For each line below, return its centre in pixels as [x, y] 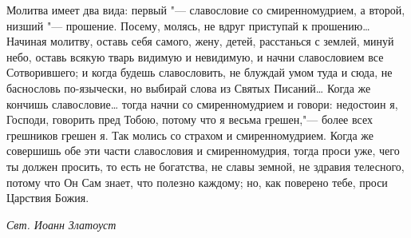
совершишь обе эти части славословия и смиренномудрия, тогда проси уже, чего [203, 151]
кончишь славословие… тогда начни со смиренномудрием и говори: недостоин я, [202, 103]
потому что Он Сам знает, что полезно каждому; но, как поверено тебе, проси [197, 182]
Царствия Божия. [48, 198]
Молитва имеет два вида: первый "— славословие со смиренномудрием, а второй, [206, 10]
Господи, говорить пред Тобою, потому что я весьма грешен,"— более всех [190, 119]
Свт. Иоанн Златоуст [61, 224]
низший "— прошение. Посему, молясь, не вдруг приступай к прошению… [188, 25]
